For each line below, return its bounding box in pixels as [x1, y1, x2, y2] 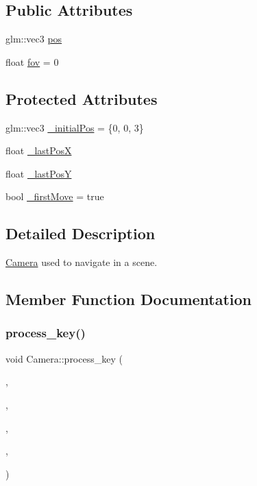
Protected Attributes [5, 88, 158, 109]
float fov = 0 [5, 54, 59, 69]
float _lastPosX [5, 143, 72, 158]
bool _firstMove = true [5, 189, 104, 204]
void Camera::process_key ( [5, 351, 123, 365]
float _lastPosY [5, 166, 72, 180]
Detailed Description [5, 223, 156, 244]
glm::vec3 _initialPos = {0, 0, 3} [5, 120, 144, 134]
